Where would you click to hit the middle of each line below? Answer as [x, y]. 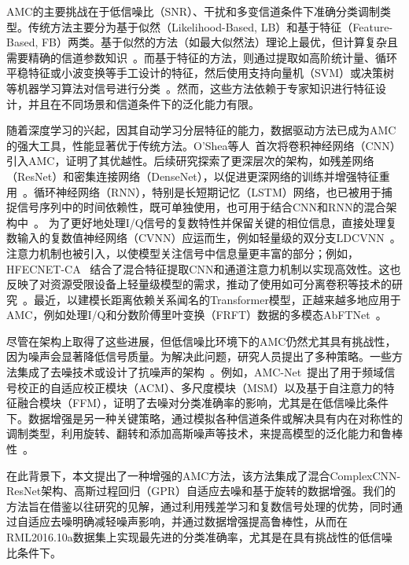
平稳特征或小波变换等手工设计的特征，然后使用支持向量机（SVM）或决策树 [201, 73]
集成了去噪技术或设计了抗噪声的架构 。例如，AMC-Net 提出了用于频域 [201, 372]
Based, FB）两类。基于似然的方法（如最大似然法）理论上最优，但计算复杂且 [203, 42]
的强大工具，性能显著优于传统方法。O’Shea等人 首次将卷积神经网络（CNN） [204, 145]
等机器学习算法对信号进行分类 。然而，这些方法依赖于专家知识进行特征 [191, 88]
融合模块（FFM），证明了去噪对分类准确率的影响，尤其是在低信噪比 [192, 403]
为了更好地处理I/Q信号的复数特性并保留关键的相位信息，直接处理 [217, 222]
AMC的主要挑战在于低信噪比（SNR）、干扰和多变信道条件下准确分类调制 [193, 11]
